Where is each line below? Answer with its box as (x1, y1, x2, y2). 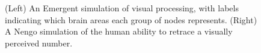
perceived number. (5, 36, 73, 49)
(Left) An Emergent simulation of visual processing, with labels (5, 2, 239, 14)
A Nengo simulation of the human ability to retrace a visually (5, 25, 233, 38)
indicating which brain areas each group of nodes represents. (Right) (5, 13, 257, 26)
